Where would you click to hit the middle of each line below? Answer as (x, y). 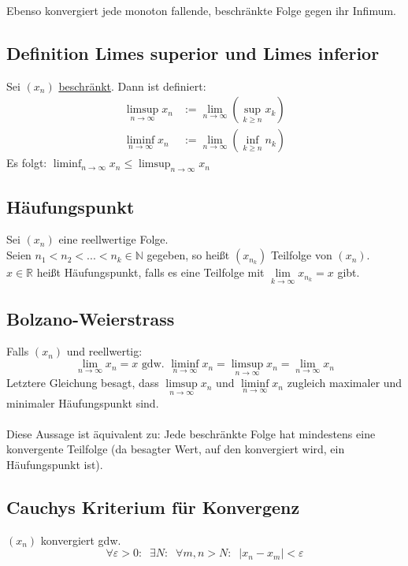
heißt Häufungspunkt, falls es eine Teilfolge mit (150, 272)
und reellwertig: (104, 351)
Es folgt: (27, 163)
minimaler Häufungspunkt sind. (83, 402)
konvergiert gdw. (81, 540)
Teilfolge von (301, 255)
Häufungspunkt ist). (55, 464)
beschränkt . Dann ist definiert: (132, 86)
